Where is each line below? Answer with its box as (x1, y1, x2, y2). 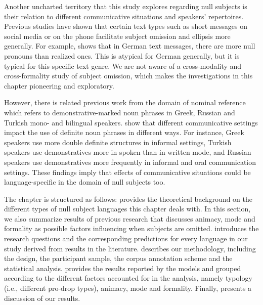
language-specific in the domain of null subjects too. (4, 177, 165, 187)
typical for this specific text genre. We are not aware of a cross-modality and (4, 60, 242, 71)
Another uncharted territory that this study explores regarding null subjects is (4, 1, 247, 11)
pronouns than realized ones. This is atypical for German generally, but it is (4, 50, 240, 61)
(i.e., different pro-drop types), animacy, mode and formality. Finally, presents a (4, 283, 252, 293)
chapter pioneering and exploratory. (4, 80, 114, 91)
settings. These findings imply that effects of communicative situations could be (4, 166, 251, 177)
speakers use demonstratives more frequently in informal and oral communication (4, 156, 256, 167)
